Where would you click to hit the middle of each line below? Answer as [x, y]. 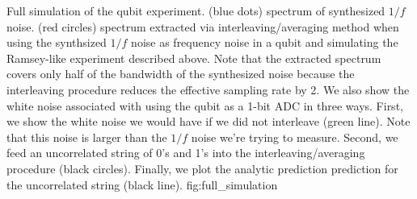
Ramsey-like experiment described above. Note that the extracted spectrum [194, 58]
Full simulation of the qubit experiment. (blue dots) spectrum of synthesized [196, 10]
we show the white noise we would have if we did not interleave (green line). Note [208, 121]
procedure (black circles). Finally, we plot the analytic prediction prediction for [202, 168]
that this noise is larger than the [87, 137]
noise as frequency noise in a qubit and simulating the [265, 42]
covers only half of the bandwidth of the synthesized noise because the [181, 74]
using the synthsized [57, 42]
